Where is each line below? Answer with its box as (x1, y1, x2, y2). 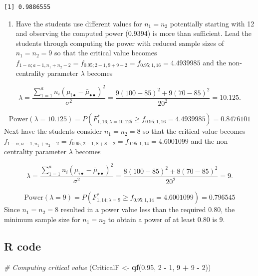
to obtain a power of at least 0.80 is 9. (108, 214, 225, 224)
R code (4, 238, 41, 254)
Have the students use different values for (15, 18, 142, 28)
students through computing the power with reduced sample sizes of (15, 37, 224, 48)
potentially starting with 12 (170, 18, 255, 28)
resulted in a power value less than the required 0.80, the (60, 204, 235, 215)
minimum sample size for (4, 214, 80, 224)
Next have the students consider (4, 126, 102, 136)
